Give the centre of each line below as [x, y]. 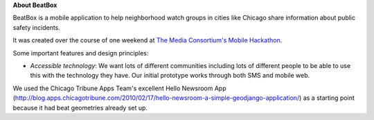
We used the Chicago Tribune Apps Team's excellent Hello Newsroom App [119, 88]
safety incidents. [36, 27]
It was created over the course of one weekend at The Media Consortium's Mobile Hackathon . [148, 40]
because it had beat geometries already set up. [80, 108]
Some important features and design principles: [81, 53]
